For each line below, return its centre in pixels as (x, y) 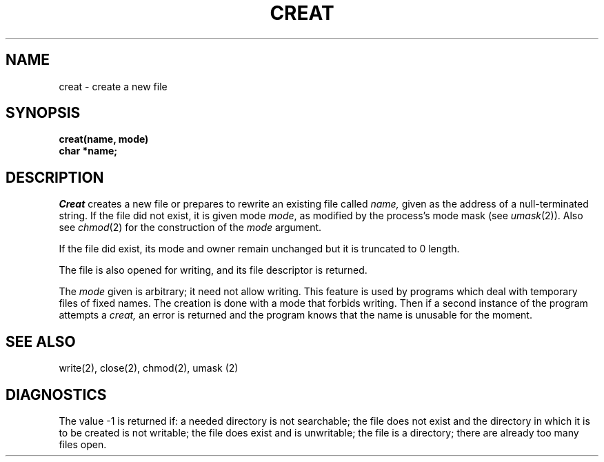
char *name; (88, 151)
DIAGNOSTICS (56, 394)
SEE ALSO (41, 341)
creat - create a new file (113, 86)
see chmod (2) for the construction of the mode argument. (190, 228)
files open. (83, 444)
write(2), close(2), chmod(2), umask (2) (149, 368)
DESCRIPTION (55, 177)
